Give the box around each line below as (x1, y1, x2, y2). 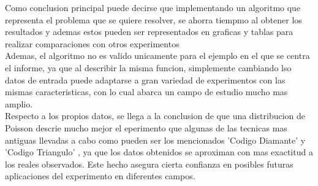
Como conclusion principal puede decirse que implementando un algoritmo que (5, 1, 301, 14)
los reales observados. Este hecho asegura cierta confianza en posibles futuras (5, 157, 293, 170)
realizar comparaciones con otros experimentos (5, 37, 180, 50)
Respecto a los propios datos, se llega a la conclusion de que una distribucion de (5, 109, 306, 122)
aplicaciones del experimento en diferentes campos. (5, 169, 195, 182)
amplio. (5, 97, 33, 110)
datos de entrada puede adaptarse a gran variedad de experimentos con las (5, 73, 286, 86)
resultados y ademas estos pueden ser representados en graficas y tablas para (5, 25, 293, 38)
